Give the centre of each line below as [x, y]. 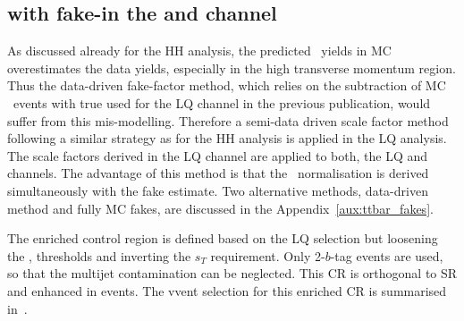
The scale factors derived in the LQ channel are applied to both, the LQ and [218, 155]
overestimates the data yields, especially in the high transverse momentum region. [232, 68]
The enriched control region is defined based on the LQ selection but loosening [223, 238]
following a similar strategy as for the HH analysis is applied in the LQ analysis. [227, 138]
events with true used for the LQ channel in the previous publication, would [222, 102]
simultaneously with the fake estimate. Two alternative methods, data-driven [218, 190]
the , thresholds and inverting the [99, 255]
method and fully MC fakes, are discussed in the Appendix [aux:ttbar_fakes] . [220, 208]
